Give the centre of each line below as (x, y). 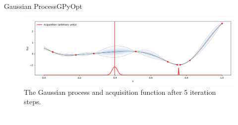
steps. (32, 102)
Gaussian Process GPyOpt (43, 6)
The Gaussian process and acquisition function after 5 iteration (120, 92)
